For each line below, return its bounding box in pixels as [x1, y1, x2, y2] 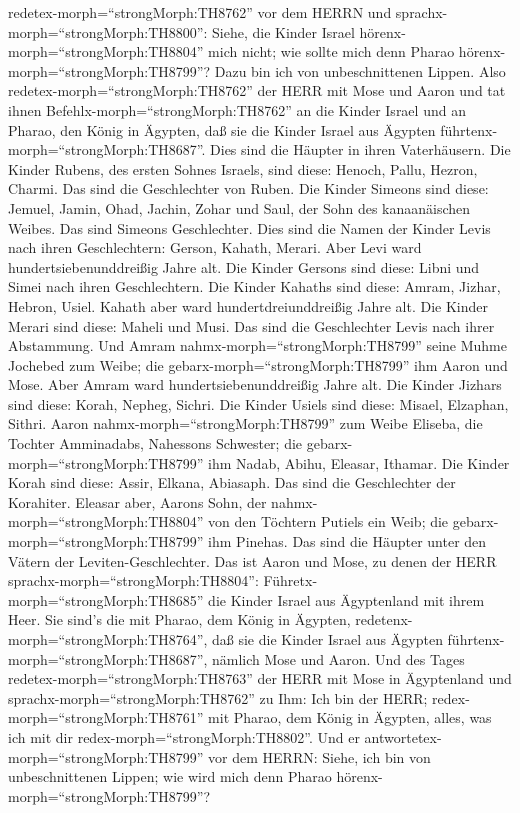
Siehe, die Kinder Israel [212, 21, 355, 42]
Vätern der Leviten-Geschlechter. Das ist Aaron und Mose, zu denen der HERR [8, 550, 497, 571]
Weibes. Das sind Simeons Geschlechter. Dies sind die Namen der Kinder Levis [8, 217, 491, 238]
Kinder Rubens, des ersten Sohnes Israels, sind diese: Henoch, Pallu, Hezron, [8, 158, 478, 179]
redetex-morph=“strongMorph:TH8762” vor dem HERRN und [8, 2, 392, 22]
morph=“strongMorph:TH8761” [8, 707, 204, 728]
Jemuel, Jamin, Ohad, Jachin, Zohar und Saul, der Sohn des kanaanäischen [8, 197, 471, 218]
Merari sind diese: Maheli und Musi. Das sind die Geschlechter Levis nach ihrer [8, 315, 495, 336]
